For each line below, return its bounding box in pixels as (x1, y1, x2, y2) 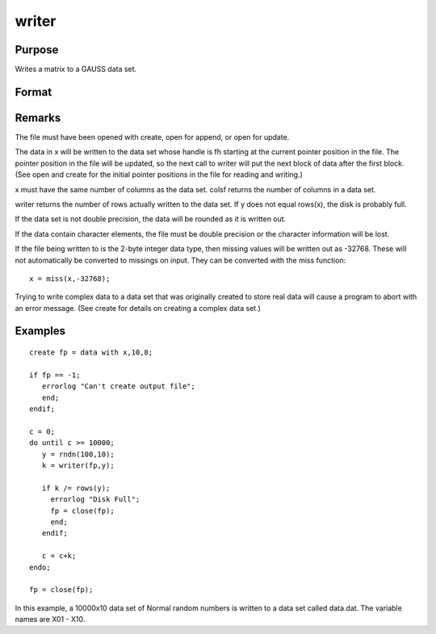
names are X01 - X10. (15, 615, 86, 624)
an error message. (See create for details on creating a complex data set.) (15, 303, 262, 313)
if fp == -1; (29, 370, 81, 380)
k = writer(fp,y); (41, 460, 115, 470)
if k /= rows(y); (41, 483, 111, 493)
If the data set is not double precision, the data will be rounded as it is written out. (15, 214, 287, 224)
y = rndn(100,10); (41, 449, 115, 459)
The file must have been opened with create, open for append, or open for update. (15, 132, 290, 141)
